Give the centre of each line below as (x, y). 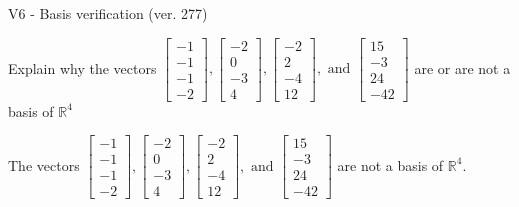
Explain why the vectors (82, 67)
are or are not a (462, 67)
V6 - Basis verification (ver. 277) (108, 13)
